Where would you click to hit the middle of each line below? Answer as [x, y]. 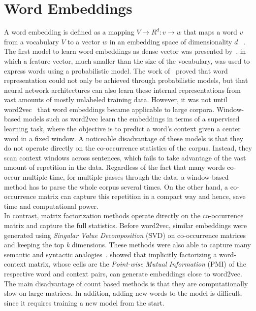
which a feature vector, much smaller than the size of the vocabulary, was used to [127, 60]
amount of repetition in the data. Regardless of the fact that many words [114, 167]
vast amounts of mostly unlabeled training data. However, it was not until [116, 99]
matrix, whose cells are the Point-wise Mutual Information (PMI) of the [137, 264]
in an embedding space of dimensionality [171, 41]
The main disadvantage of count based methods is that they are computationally [126, 283]
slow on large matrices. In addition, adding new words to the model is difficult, [123, 293]
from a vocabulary [32, 41]
